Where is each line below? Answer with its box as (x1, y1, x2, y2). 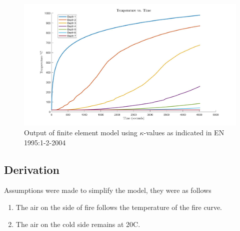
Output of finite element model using (24, 127, 137, 138)
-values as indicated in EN (143, 127, 224, 138)
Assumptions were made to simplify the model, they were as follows (4, 185, 211, 195)
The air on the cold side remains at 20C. (15, 218, 140, 229)
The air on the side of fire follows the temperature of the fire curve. (15, 202, 222, 212)
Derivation (4, 161, 59, 177)
